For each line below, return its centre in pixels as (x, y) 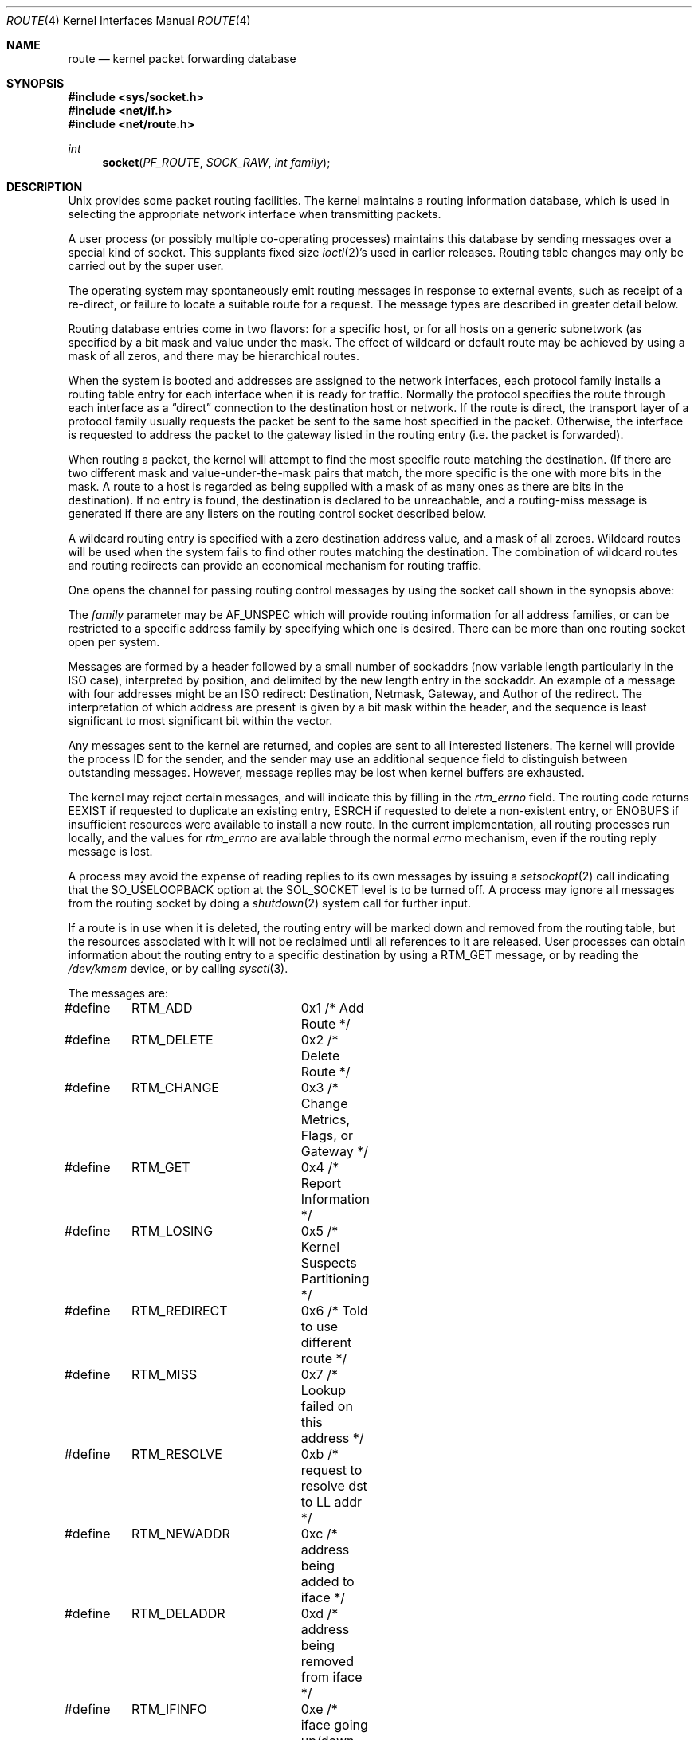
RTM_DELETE (173, 1040)
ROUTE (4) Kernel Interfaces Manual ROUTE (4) (129, 20)
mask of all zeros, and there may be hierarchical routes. (214, 356)
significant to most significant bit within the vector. (200, 721)
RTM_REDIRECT (180, 1311)
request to (331, 1470)
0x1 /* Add (332, 1008)
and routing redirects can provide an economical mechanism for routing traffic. (275, 565)
